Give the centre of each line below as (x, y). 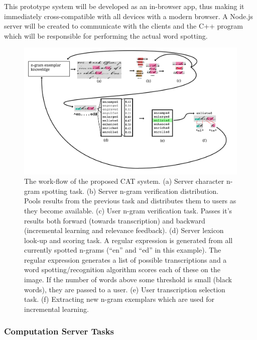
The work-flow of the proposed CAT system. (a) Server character (124, 181)
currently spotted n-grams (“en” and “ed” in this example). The (123, 250)
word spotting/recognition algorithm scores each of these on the (122, 269)
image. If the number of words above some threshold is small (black (128, 279)
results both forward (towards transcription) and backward (115, 220)
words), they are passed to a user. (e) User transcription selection (125, 289)
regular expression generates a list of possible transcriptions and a (125, 259)
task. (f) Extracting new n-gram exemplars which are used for (119, 299)
